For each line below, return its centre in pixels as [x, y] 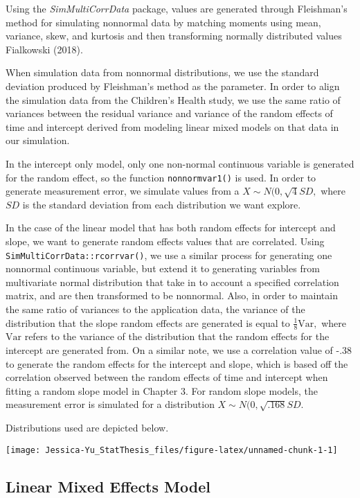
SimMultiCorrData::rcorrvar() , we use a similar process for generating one [169, 255]
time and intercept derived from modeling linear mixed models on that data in [172, 126]
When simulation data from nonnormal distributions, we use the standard [162, 72]
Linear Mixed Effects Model [108, 486]
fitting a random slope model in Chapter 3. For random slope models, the [162, 390]
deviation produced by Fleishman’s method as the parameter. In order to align [173, 86]
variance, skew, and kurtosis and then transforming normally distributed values [174, 36]
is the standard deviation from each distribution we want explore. [162, 204]
